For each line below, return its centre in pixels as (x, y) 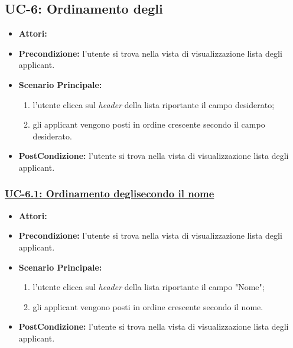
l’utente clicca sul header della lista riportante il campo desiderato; (154, 104)
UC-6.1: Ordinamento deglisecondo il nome (110, 193)
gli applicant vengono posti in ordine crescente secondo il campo (149, 124)
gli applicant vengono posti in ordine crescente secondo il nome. (148, 306)
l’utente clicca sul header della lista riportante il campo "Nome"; (149, 287)
